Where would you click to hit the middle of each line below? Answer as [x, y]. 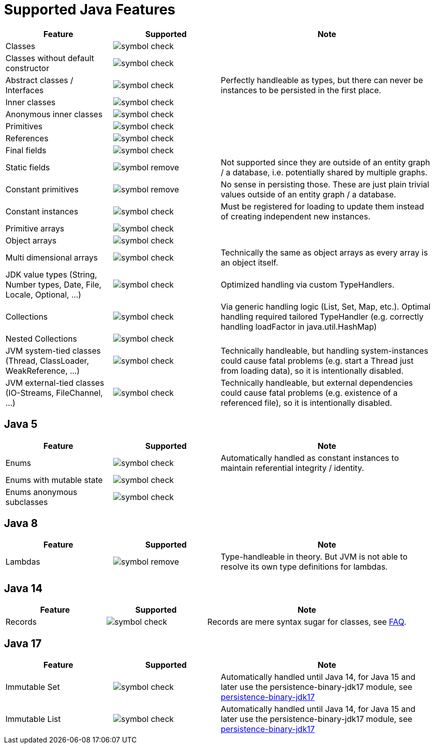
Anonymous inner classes [54, 114]
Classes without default [50, 58]
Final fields [26, 150]
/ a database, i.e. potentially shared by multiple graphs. [324, 172]
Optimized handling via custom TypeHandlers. [308, 284]
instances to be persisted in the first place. [301, 90]
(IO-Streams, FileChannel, [54, 393]
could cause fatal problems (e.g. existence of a [309, 393]
